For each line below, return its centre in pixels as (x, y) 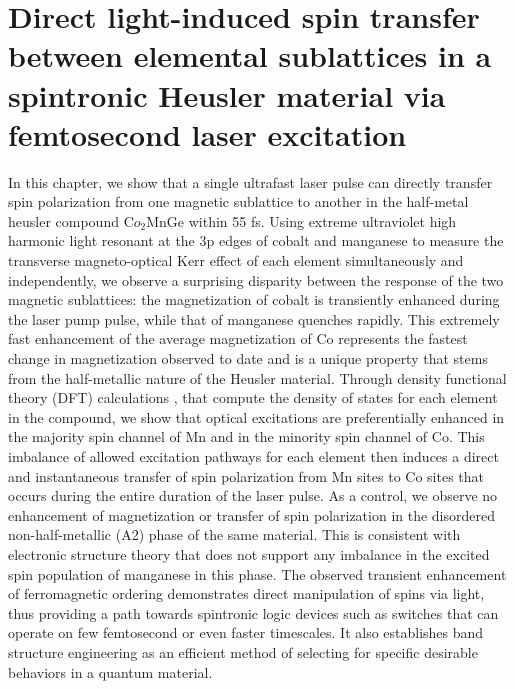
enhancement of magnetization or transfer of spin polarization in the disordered (252, 514)
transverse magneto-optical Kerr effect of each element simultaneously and (236, 260)
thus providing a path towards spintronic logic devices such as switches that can (253, 612)
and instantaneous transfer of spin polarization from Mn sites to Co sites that (246, 475)
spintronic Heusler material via (227, 94)
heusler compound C (71, 220)
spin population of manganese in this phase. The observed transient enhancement (257, 573)
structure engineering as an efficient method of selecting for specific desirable (243, 651)
